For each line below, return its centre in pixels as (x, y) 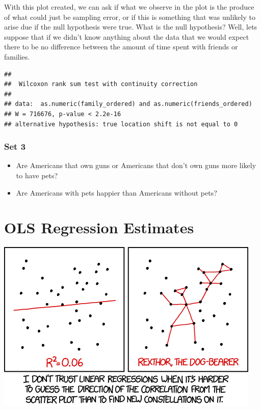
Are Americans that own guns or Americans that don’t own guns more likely (136, 165)
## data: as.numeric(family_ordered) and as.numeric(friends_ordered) (128, 104)
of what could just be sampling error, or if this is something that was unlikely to (130, 17)
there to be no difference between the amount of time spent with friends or (121, 47)
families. (17, 56)
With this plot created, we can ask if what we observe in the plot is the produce (129, 7)
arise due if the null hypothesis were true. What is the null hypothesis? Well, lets (131, 27)
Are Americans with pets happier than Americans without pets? (116, 192)
